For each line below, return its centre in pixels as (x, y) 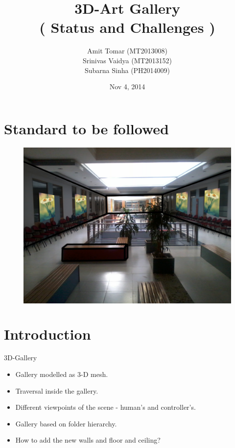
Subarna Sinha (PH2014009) (127, 70)
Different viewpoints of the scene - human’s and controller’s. (106, 407)
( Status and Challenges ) (127, 27)
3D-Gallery (21, 358)
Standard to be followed (87, 128)
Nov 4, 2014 (127, 87)
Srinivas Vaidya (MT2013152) (127, 60)
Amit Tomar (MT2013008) (127, 51)
